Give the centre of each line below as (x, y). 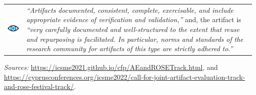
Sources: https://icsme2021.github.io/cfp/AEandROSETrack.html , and (111, 67)
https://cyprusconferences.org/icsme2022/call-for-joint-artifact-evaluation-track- (125, 77)
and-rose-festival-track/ (39, 86)
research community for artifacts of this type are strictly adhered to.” (129, 48)
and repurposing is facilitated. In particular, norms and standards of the (135, 39)
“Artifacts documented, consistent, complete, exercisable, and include (130, 10)
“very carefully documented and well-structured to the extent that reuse (133, 29)
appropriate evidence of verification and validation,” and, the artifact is (134, 19)
